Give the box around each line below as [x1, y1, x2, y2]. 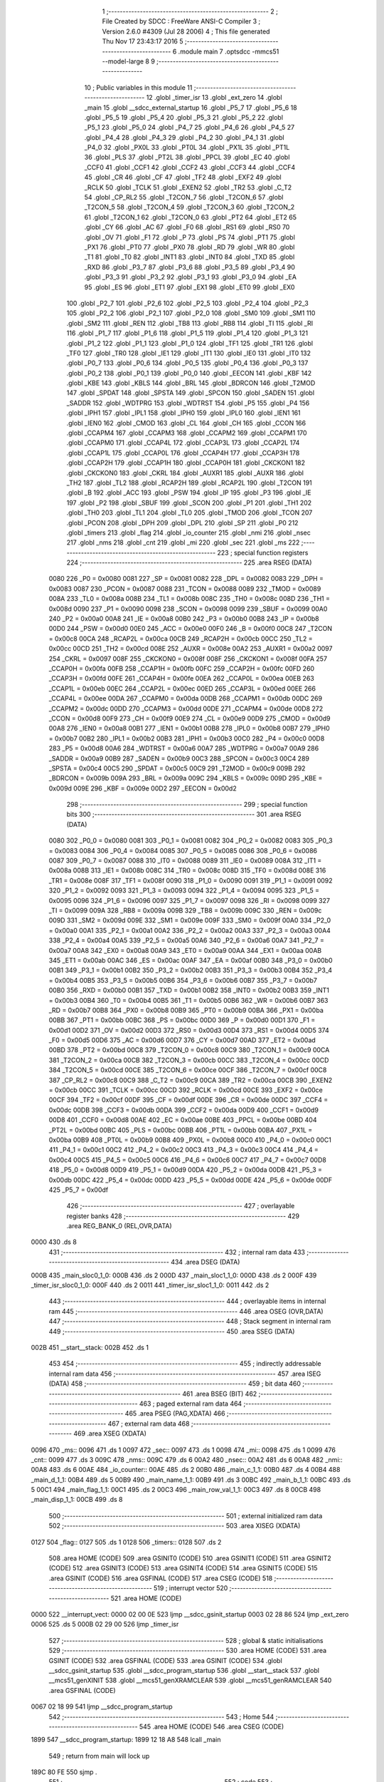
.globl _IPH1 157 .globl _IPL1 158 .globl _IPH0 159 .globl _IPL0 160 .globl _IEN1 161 [66, 408, 302, 417]
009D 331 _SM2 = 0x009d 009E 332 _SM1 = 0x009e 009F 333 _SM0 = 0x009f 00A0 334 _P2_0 [48, 916, 331, 925]
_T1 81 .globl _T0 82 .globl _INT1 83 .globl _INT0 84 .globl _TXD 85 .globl [84, 253, 295, 262]
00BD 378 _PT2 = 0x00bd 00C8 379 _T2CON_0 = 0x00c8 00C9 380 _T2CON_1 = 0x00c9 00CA [48, 1046, 330, 1054]
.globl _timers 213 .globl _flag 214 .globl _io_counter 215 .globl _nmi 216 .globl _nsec [66, 528, 311, 537]
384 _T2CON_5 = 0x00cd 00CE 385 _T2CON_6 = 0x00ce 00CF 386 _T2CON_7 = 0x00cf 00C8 [48, 1066, 327, 1074]
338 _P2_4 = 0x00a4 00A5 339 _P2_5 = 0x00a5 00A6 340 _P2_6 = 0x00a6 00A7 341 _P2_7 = [48, 936, 325, 944]
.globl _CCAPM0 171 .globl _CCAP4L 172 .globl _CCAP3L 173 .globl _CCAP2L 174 [66, 438, 300, 447]
